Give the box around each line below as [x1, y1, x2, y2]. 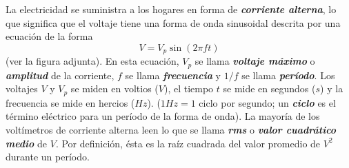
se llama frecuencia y [125, 67, 221, 82]
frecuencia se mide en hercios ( [6, 95, 135, 109]
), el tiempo [163, 81, 214, 96]
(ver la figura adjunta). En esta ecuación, [6, 54, 179, 68]
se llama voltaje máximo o [195, 54, 315, 68]
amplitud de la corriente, [6, 67, 114, 82]
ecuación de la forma [6, 29, 93, 43]
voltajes [6, 81, 38, 96]
